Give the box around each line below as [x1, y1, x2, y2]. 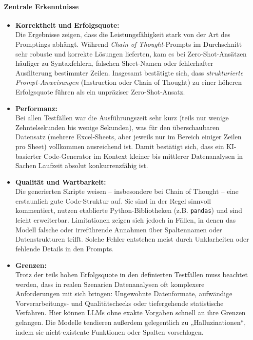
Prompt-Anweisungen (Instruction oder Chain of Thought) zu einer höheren [15, 77, 242, 87]
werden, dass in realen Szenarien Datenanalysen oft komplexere [15, 279, 205, 289]
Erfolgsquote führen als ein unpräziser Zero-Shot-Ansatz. [15, 86, 185, 96]
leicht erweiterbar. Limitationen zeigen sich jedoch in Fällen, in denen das [15, 215, 236, 225]
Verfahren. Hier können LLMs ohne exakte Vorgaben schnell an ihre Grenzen [15, 307, 246, 318]
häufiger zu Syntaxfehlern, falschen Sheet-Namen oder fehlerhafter [15, 58, 214, 68]
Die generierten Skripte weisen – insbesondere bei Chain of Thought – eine [15, 186, 239, 196]
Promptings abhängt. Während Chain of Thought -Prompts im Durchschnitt [15, 38, 242, 49]
